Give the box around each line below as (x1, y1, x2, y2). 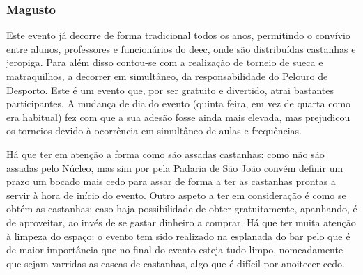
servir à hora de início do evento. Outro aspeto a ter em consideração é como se (6, 187, 346, 202)
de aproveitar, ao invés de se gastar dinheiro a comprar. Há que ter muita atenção (6, 214, 356, 229)
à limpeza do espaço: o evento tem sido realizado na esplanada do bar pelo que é (6, 228, 350, 243)
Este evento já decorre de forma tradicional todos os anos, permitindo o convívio (6, 28, 350, 42)
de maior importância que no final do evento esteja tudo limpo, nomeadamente (6, 242, 343, 257)
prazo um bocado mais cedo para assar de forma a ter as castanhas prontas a (6, 174, 336, 189)
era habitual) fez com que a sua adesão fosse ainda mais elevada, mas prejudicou (6, 109, 350, 124)
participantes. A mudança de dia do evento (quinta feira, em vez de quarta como (6, 96, 351, 111)
